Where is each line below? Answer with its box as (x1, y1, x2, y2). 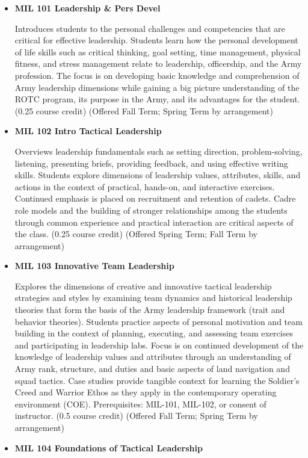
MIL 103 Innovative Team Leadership (14, 259, 174, 272)
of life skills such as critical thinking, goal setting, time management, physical (14, 45, 301, 58)
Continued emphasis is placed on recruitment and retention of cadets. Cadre (14, 192, 296, 205)
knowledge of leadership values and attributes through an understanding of (14, 350, 291, 363)
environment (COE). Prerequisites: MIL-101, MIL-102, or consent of (14, 397, 266, 410)
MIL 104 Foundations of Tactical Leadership (14, 441, 203, 454)
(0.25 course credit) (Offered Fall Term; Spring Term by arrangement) (14, 104, 273, 117)
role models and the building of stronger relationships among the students (14, 203, 288, 216)
